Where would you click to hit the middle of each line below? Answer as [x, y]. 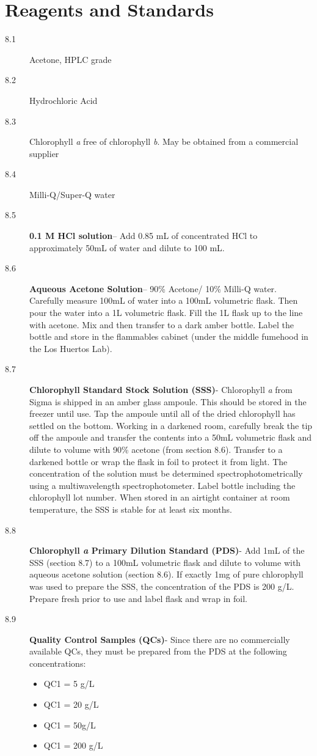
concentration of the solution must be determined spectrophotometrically [166, 473]
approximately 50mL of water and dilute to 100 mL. [127, 247]
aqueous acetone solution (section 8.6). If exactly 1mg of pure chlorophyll [166, 574]
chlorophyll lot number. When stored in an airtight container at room [160, 497]
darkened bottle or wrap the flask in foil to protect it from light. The [158, 461]
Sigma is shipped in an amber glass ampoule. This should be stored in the [168, 401]
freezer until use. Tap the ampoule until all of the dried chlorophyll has [162, 413]
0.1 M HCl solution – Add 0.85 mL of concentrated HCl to [144, 236]
